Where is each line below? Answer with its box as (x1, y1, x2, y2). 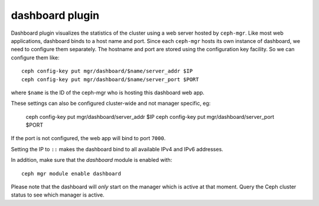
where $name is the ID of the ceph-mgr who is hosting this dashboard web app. (11, 89, 205, 96)
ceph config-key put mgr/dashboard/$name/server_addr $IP (21, 68, 193, 75)
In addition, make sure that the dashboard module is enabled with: (11, 157, 172, 164)
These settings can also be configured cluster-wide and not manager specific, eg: (11, 100, 211, 107)
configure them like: (11, 54, 60, 61)
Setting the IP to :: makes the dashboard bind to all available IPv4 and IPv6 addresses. (11, 145, 224, 152)
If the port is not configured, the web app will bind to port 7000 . (11, 135, 166, 142)
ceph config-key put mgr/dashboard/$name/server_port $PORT (21, 76, 199, 82)
